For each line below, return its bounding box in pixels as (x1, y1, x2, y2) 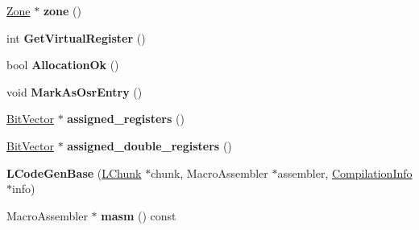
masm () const (101, 207, 176, 224)
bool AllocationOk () (6, 56, 119, 73)
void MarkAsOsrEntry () (6, 83, 143, 100)
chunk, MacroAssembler (151, 164, 268, 181)
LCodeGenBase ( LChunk (6, 164, 142, 181)
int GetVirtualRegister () (6, 29, 146, 46)
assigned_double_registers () (67, 137, 232, 154)
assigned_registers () (67, 110, 185, 127)
